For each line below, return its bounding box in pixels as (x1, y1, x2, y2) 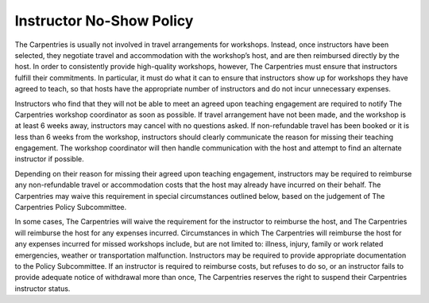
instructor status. (14, 283, 71, 293)
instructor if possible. (14, 154, 85, 164)
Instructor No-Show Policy (14, 12, 194, 29)
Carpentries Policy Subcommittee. (14, 203, 127, 212)
